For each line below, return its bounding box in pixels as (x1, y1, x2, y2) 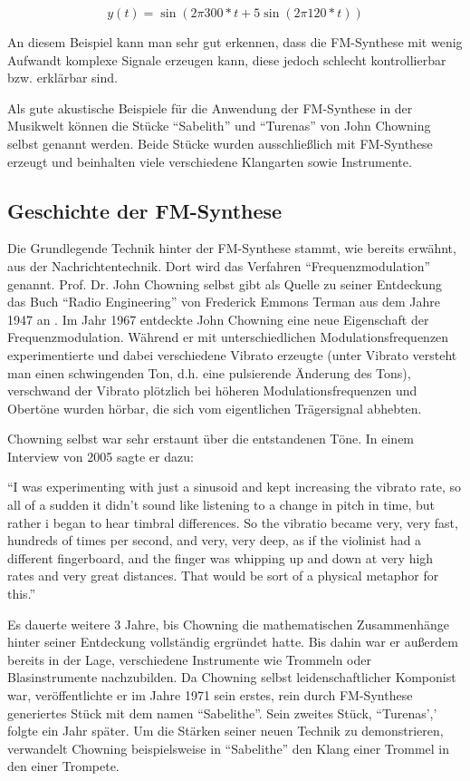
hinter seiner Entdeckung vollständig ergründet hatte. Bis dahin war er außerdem (7, 632, 458, 651)
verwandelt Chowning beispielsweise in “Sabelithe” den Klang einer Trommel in (7, 738, 450, 757)
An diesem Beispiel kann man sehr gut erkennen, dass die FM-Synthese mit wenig (7, 33, 463, 51)
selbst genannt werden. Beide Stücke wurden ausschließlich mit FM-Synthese (7, 133, 433, 152)
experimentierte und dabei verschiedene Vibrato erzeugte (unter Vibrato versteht (7, 345, 457, 364)
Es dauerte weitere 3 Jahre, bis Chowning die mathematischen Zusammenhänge (7, 614, 450, 633)
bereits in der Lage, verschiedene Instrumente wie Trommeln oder (7, 649, 371, 669)
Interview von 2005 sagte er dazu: (7, 446, 194, 465)
